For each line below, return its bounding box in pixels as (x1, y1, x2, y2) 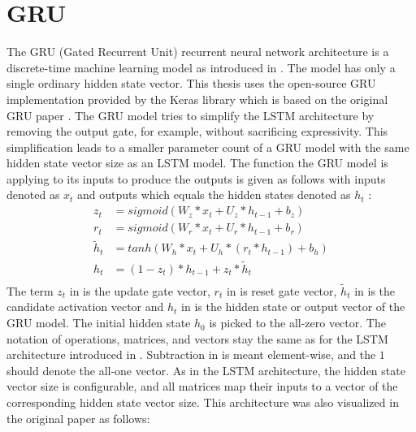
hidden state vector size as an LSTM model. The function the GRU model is (6, 154, 388, 171)
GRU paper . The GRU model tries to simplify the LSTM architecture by (6, 106, 375, 123)
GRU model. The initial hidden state (6, 314, 191, 331)
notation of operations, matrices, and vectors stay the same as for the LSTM (6, 330, 388, 347)
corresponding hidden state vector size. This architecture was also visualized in (6, 394, 399, 411)
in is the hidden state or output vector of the (181, 298, 405, 315)
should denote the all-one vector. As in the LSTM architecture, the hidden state (6, 361, 405, 378)
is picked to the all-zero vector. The (209, 314, 386, 331)
